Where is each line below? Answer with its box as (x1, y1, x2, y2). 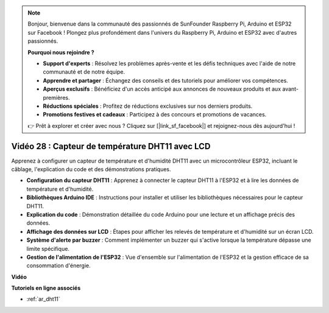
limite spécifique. (26, 245, 70, 252)
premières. (43, 94, 70, 101)
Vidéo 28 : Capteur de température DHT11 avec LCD (11, 141, 211, 152)
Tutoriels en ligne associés (11, 284, 81, 292)
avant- (282, 85, 299, 93)
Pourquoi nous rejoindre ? (27, 49, 94, 56)
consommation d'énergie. (26, 262, 91, 269)
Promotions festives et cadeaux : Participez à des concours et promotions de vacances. (43, 111, 267, 118)
